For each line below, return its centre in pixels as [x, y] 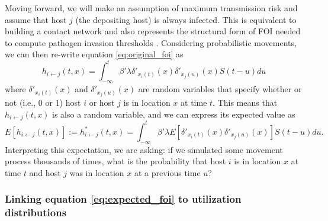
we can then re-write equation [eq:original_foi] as [94, 54]
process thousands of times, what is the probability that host [115, 161]
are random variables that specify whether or [220, 89]
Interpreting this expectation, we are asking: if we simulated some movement [144, 149]
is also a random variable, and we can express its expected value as [174, 114]
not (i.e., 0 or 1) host [43, 103]
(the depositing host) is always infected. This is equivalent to [186, 19]
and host [45, 172]
